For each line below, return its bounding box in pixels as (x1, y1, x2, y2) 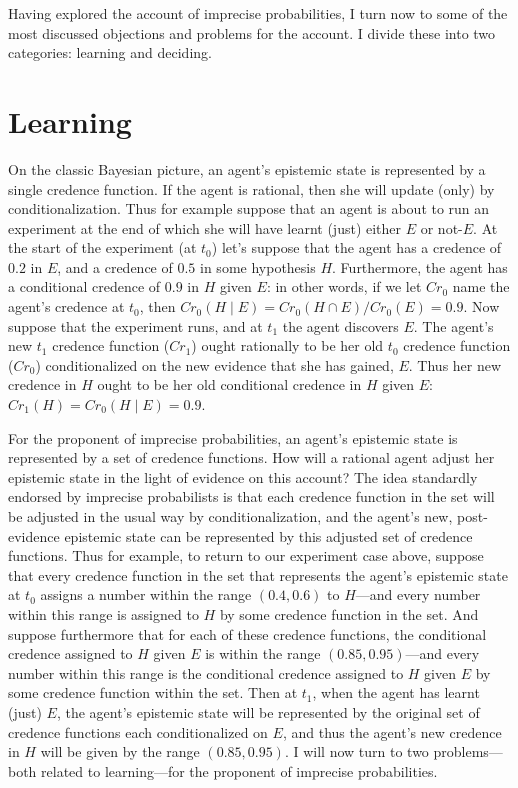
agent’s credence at (8, 296, 125, 317)
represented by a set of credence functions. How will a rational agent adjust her (8, 447, 495, 468)
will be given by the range (40, 741, 200, 762)
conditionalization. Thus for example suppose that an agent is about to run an (8, 198, 490, 219)
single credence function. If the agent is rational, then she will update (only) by (8, 178, 495, 199)
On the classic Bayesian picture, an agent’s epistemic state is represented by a (8, 158, 486, 179)
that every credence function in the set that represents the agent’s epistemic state (8, 564, 508, 585)
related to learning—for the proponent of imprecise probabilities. (41, 760, 438, 781)
